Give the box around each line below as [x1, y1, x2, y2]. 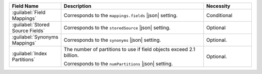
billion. [64, 52, 79, 59]
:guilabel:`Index [12, 50, 47, 57]
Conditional [206, 12, 232, 19]
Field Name [12, 3, 39, 9]
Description [64, 3, 92, 9]
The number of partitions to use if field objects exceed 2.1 [64, 46, 196, 52]
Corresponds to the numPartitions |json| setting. [64, 61, 173, 67]
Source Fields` [12, 27, 45, 34]
